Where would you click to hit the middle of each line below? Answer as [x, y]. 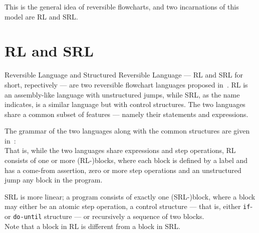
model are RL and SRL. [41, 16]
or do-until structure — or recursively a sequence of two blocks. [104, 216]
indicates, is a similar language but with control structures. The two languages [125, 104]
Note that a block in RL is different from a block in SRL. [92, 226]
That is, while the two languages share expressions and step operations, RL [120, 150]
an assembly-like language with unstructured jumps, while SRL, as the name [122, 94]
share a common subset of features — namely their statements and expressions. [126, 114]
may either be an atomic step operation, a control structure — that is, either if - [129, 206]
